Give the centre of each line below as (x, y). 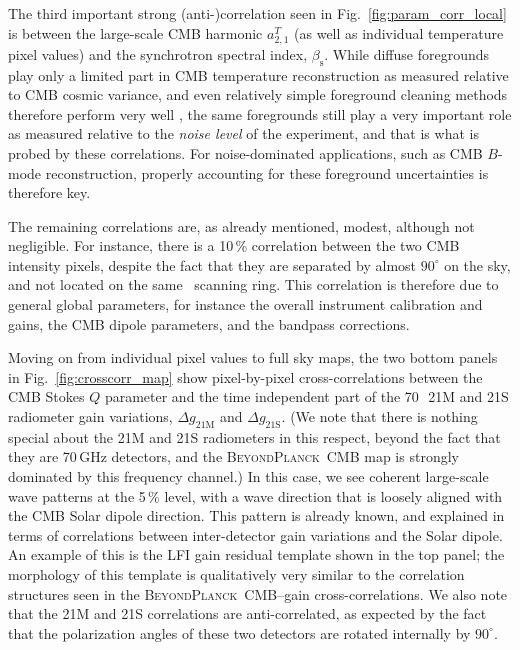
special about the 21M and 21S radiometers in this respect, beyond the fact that (254, 436)
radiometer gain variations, (90, 416)
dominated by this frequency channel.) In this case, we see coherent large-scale (248, 476)
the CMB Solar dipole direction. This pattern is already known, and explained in (256, 515)
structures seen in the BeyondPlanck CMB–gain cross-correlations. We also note (258, 593)
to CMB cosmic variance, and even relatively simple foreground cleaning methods (258, 94)
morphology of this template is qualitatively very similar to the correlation (236, 574)
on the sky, (477, 264)
